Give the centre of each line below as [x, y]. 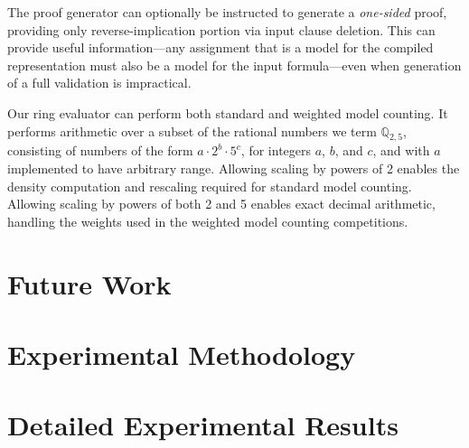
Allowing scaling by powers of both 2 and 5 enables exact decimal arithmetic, [221, 204]
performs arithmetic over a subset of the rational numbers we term [192, 131]
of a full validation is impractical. [99, 83]
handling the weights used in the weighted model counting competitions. [208, 221]
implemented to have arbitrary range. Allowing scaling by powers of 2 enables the [234, 168]
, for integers [276, 150]
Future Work [89, 283]
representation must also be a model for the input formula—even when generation [234, 65]
